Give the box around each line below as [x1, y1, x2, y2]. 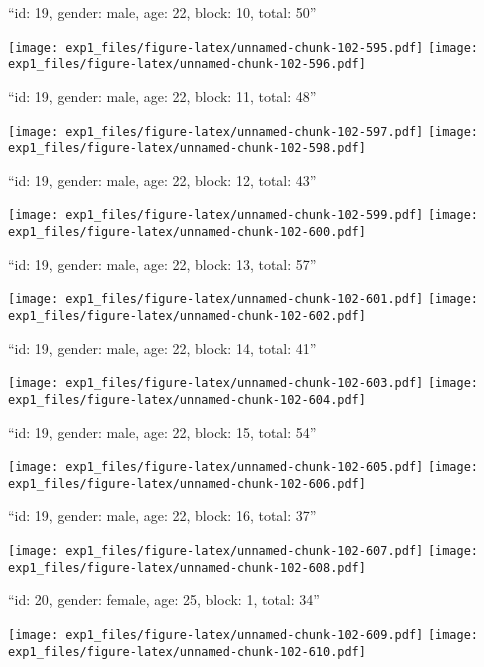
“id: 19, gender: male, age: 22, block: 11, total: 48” [8, 85, 317, 106]
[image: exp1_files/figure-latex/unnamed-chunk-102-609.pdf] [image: [8, 627, 479, 642]
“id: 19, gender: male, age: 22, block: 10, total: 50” [8, 2, 317, 22]
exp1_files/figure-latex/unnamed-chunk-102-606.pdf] [8, 476, 366, 491]
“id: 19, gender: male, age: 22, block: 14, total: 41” [8, 337, 317, 358]
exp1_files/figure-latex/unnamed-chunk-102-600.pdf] [8, 225, 366, 240]
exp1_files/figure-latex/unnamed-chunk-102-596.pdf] [8, 57, 366, 72]
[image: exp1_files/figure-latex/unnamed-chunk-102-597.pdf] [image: [8, 124, 479, 139]
